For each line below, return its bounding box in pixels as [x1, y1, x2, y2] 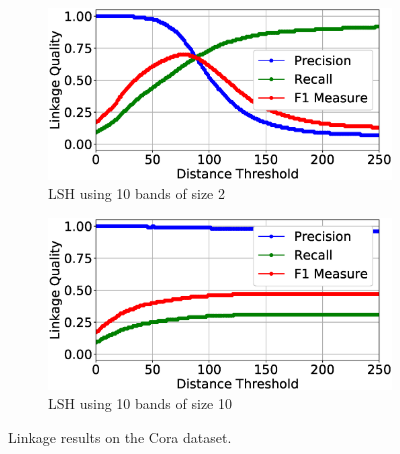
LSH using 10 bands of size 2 [48, 183, 225, 204]
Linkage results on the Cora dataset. [8, 427, 232, 448]
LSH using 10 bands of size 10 [48, 393, 232, 414]
